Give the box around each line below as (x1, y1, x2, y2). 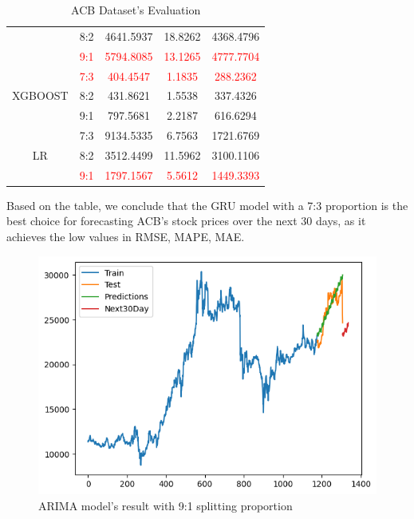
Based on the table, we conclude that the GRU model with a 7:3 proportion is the (6, 196, 408, 213)
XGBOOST (12, 87, 69, 104)
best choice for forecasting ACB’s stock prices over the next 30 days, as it (6, 212, 366, 229)
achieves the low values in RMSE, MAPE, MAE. (6, 228, 245, 245)
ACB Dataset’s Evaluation (71, 2, 201, 18)
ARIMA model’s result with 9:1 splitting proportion (38, 497, 293, 514)
